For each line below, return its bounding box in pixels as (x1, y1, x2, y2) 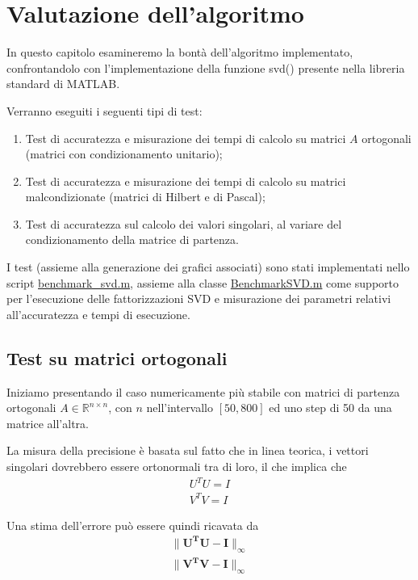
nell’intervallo (146, 399, 214, 416)
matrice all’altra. (6, 414, 89, 431)
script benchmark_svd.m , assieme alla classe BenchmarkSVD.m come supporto (6, 274, 399, 291)
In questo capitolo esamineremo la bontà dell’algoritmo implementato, (6, 44, 353, 61)
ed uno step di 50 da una (269, 399, 392, 416)
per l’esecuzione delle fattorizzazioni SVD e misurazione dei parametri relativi (6, 290, 391, 307)
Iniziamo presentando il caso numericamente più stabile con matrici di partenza (6, 383, 400, 400)
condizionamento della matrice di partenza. (25, 231, 239, 248)
